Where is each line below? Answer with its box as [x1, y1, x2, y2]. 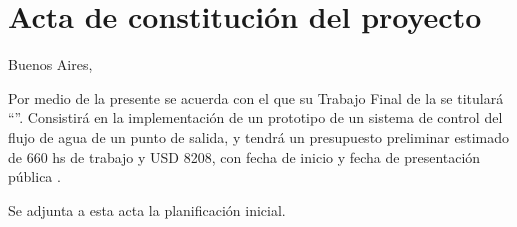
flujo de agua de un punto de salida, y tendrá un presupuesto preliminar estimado [8, 126, 510, 147]
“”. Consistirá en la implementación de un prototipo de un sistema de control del [8, 107, 503, 128]
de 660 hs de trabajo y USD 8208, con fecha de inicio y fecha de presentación [8, 146, 481, 167]
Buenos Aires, [8, 54, 93, 75]
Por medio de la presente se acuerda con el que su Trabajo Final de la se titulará [8, 87, 504, 108]
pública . [8, 166, 61, 187]
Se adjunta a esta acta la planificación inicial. [8, 199, 286, 220]
